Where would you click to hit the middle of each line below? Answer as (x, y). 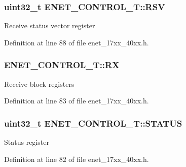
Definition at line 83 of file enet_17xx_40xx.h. (77, 101)
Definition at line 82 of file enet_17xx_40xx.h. (77, 159)
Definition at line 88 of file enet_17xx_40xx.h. (77, 42)
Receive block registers (39, 83)
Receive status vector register (50, 25)
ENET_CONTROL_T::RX (62, 65)
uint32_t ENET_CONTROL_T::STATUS (93, 123)
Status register (27, 142)
